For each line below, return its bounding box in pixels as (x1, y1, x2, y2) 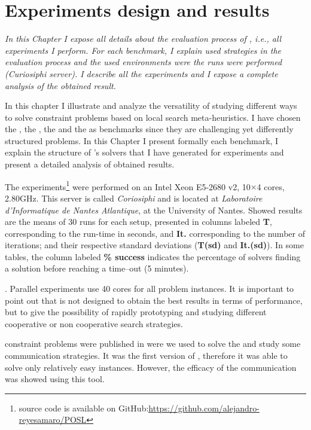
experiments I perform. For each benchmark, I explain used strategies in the (5, 44, 281, 56)
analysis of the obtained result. (5, 79, 116, 92)
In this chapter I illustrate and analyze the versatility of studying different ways (5, 99, 297, 112)
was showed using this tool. (5, 373, 105, 385)
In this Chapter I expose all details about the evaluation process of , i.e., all (5, 32, 282, 45)
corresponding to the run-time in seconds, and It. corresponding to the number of (5, 227, 305, 239)
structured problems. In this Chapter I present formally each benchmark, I (5, 134, 279, 147)
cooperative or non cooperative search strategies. (5, 317, 183, 330)
